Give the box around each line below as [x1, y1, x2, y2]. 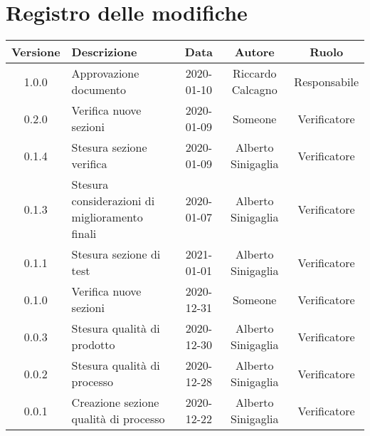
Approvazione [71, 65, 139, 82]
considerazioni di [71, 192, 155, 209]
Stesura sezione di [71, 246, 161, 263]
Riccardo [232, 65, 277, 82]
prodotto [71, 336, 115, 353]
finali [71, 225, 97, 242]
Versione [11, 43, 60, 61]
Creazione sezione [71, 394, 159, 411]
